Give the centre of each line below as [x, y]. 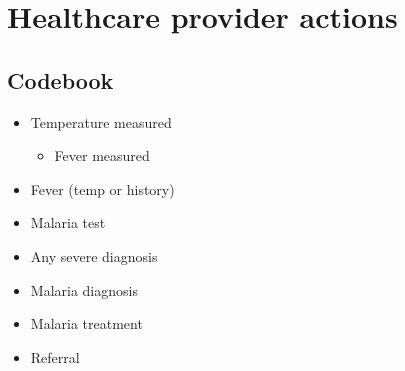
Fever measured [102, 155]
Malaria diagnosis [84, 289]
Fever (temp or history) [102, 188]
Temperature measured [101, 121]
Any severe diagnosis [94, 255]
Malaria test [68, 222]
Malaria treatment [86, 323]
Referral [55, 356]
